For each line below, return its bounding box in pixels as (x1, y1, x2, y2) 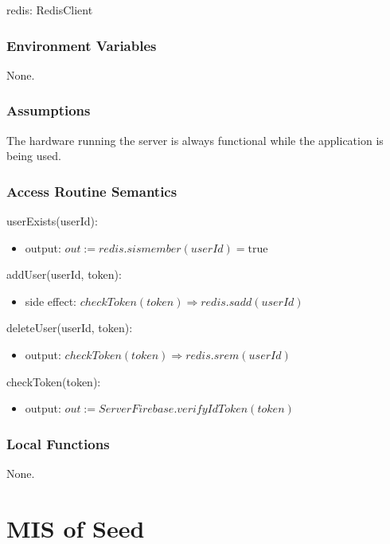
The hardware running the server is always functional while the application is (6, 131, 384, 148)
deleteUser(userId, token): (6, 319, 133, 336)
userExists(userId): (6, 213, 98, 229)
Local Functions (6, 433, 110, 453)
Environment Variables (6, 35, 157, 55)
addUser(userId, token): (6, 266, 122, 283)
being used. (6, 147, 61, 164)
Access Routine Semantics (6, 181, 177, 201)
